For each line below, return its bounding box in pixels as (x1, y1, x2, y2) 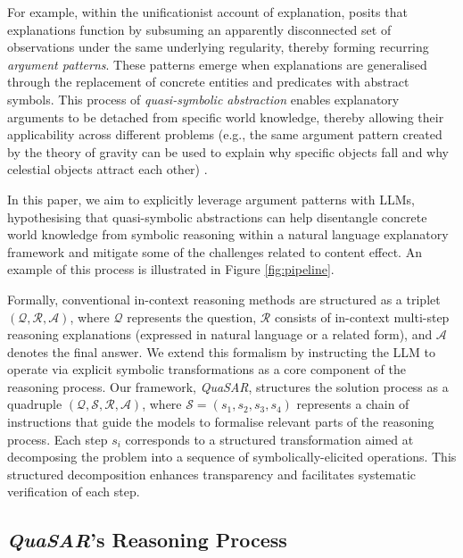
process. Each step (7, 429, 108, 448)
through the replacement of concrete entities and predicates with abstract (7, 72, 409, 91)
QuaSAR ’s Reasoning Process (7, 526, 287, 554)
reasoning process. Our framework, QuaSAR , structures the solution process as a (7, 377, 449, 396)
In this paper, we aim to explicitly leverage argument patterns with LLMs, (7, 189, 415, 208)
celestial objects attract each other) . (7, 160, 208, 179)
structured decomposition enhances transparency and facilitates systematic (7, 464, 417, 483)
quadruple (7, 395, 62, 413)
